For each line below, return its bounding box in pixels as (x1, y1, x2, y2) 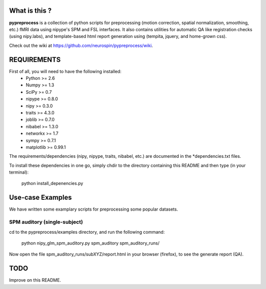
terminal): (9, 169, 29, 175)
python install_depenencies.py (21, 181, 83, 186)
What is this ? (9, 6, 52, 15)
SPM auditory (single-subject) (9, 218, 83, 225)
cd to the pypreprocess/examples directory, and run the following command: (9, 229, 165, 235)
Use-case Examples (9, 193, 72, 202)
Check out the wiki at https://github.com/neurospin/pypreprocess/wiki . (9, 42, 153, 48)
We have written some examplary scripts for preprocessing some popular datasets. (9, 206, 178, 212)
